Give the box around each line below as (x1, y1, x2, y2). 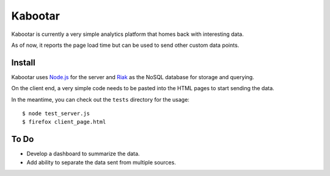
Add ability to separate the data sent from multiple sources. (26, 158, 177, 166)
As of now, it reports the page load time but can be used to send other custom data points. (11, 41, 240, 49)
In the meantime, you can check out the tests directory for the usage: (11, 96, 189, 103)
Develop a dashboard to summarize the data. (26, 150, 140, 158)
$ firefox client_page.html (22, 119, 106, 125)
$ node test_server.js (22, 110, 90, 117)
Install (11, 57, 36, 68)
